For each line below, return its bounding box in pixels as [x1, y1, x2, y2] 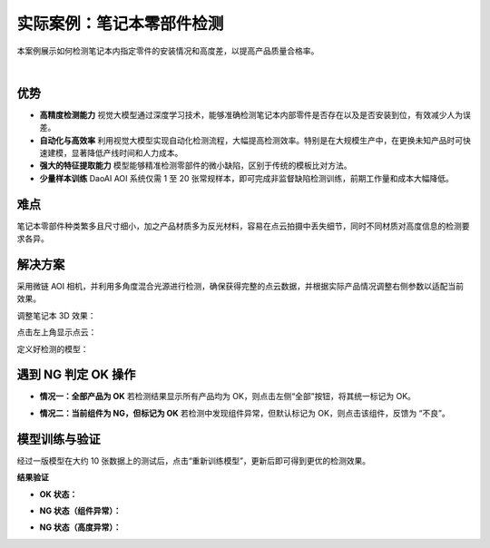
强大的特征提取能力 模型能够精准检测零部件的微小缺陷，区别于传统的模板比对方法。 [39, 160, 352, 171]
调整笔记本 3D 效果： [16, 309, 96, 321]
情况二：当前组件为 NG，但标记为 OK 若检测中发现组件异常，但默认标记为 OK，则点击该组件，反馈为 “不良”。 [39, 407, 450, 418]
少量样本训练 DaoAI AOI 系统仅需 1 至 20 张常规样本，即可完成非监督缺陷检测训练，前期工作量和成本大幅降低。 [39, 172, 454, 183]
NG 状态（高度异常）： [39, 522, 122, 533]
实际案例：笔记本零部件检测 [16, 14, 224, 34]
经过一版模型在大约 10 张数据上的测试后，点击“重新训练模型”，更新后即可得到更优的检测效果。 [16, 455, 371, 466]
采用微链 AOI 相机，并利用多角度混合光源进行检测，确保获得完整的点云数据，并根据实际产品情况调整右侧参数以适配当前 [16, 281, 465, 291]
